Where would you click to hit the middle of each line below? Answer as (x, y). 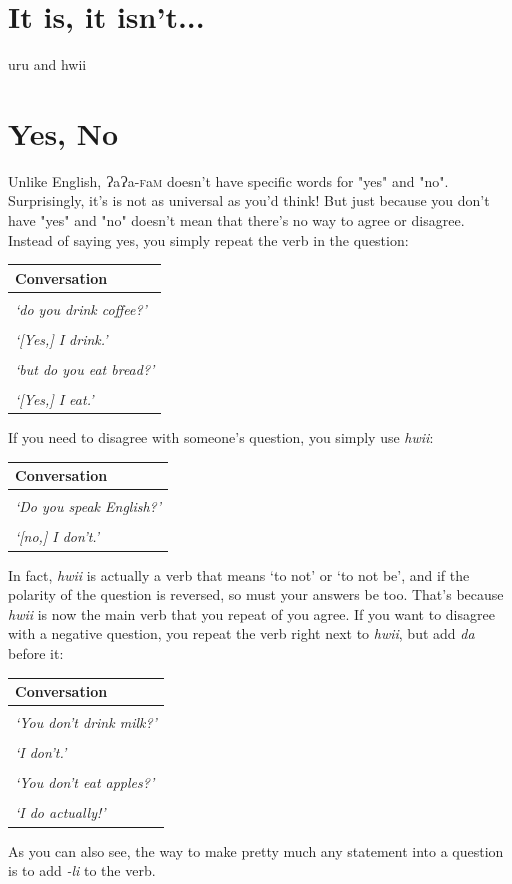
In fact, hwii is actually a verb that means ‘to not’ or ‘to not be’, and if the (239, 574)
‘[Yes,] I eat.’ (54, 399)
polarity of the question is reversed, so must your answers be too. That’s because (256, 594)
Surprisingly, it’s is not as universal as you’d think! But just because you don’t (249, 200)
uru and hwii (47, 64)
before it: (36, 652)
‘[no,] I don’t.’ (57, 536)
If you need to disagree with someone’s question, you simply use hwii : (221, 437)
